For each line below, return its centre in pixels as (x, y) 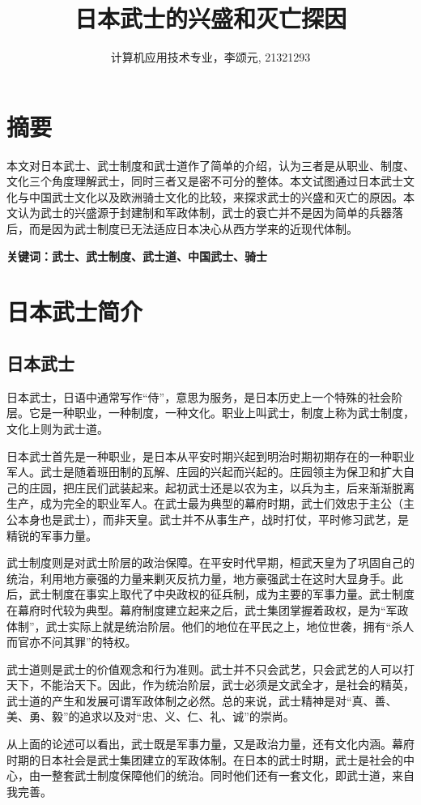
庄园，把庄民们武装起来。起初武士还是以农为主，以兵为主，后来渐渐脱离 (221, 487)
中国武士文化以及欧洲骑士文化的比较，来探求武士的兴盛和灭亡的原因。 (216, 196)
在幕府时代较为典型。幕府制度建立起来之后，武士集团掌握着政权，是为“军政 (208, 609)
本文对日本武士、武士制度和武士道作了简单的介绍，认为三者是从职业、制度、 (210, 165)
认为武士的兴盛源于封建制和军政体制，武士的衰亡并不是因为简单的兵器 (204, 213)
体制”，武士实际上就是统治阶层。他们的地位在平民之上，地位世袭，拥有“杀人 (210, 626)
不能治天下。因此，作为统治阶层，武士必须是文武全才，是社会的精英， (227, 685)
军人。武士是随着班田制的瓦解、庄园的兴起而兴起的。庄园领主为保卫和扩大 (205, 472)
